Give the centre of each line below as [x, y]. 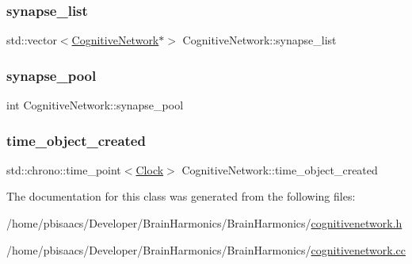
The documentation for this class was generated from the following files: [181, 196]
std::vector [32, 40]
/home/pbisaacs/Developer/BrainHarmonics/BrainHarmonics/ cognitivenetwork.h [204, 223]
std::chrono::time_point [64, 169]
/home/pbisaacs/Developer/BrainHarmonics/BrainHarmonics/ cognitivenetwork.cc [206, 249]
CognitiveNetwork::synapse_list [259, 40]
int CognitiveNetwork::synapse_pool [95, 105]
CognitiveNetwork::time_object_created [280, 169]
